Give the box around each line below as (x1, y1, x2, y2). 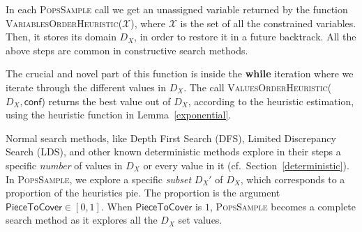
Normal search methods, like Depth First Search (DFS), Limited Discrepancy (6, 130, 336, 145)
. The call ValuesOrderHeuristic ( (183, 79, 332, 94)
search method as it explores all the (6, 212, 158, 227)
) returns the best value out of (41, 93, 171, 108)
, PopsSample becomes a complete (210, 199, 356, 213)
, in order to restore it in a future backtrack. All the (134, 29, 356, 44)
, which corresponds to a (240, 171, 345, 186)
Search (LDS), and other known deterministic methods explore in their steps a (6, 144, 341, 159)
